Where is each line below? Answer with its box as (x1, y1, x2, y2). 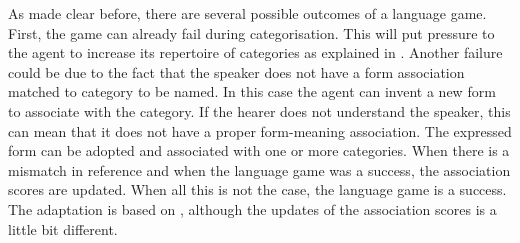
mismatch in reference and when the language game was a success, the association (8, 159, 511, 180)
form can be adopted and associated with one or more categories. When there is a (8, 140, 510, 161)
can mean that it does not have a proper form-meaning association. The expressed (8, 120, 512, 141)
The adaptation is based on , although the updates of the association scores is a (8, 198, 497, 219)
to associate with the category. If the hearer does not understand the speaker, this (8, 100, 511, 121)
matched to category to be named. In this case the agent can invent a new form (8, 81, 496, 102)
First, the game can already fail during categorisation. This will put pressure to (8, 22, 495, 43)
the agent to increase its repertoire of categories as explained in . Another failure (8, 42, 503, 63)
